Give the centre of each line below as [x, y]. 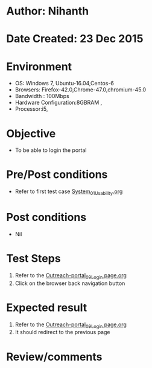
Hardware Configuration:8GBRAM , [59, 103]
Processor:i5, [31, 109]
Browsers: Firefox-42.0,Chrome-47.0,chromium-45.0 [81, 90]
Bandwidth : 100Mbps [42, 96]
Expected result [47, 307]
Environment [39, 66]
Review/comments [54, 357]
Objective [31, 133]
